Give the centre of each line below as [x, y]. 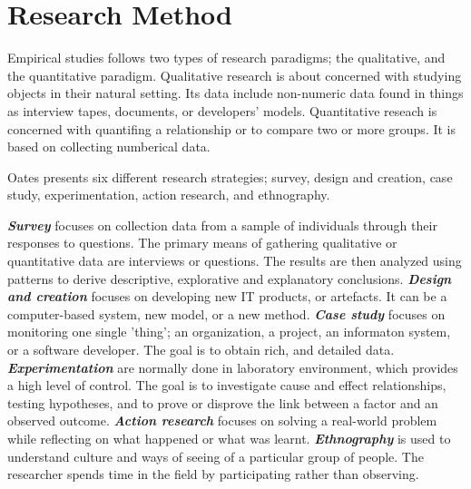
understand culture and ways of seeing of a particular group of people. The [216, 456]
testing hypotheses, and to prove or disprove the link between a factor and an [223, 402]
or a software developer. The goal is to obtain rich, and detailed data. [201, 350]
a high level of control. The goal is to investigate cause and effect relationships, [227, 385]
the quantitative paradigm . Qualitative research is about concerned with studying [235, 75]
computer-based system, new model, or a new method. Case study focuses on [226, 313]
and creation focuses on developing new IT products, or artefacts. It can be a [227, 296]
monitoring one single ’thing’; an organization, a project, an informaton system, [229, 332]
